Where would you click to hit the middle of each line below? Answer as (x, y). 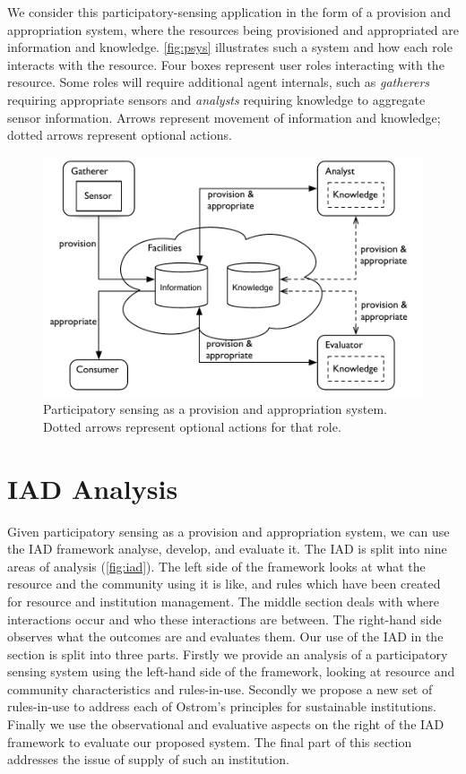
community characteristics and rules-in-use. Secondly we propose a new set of (220, 688)
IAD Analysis (93, 488)
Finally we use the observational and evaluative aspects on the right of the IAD (226, 724)
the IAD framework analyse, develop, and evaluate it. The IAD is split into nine (227, 549)
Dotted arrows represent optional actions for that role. (192, 426)
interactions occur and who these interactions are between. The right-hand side (224, 619)
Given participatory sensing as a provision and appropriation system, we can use (229, 531)
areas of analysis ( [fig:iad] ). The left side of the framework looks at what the (216, 566)
